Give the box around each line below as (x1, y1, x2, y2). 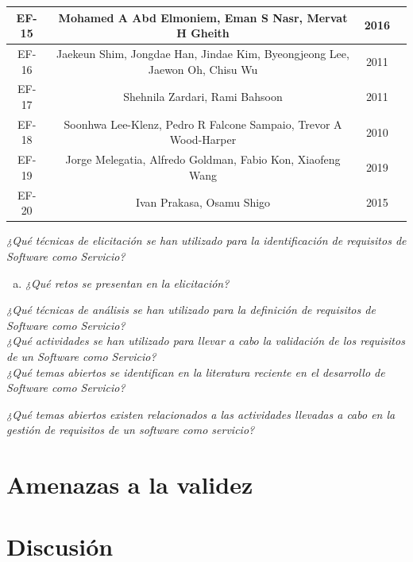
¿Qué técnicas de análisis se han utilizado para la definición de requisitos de (6, 301, 376, 318)
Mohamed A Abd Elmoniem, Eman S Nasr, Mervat (58, 9, 348, 25)
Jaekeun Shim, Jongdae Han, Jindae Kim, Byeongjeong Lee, (56, 45, 349, 61)
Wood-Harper (169, 131, 237, 148)
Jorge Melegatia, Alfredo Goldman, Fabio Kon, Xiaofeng (65, 151, 341, 168)
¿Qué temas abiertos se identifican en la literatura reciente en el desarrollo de (6, 363, 385, 380)
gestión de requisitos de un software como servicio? (6, 421, 255, 438)
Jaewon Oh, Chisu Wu (148, 60, 258, 77)
